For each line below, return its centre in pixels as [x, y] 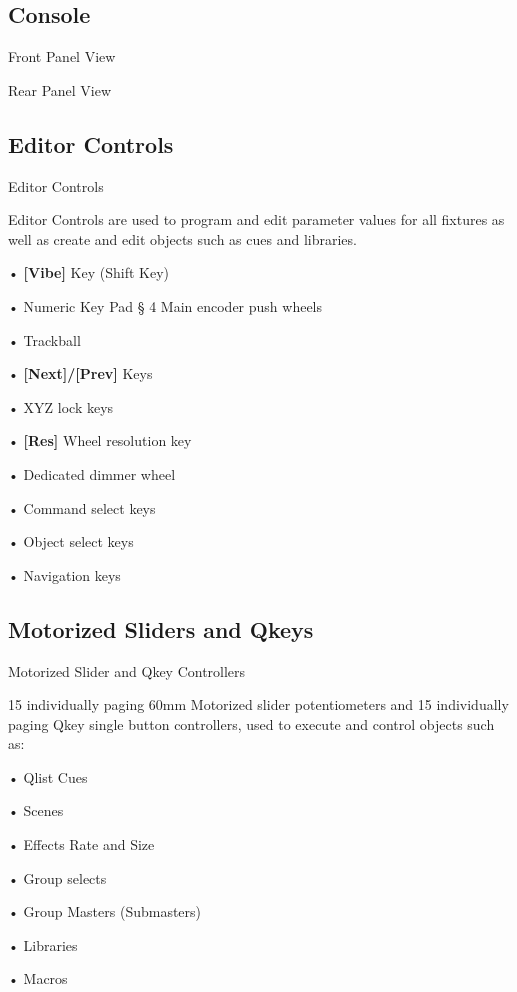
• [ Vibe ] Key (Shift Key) [88, 272]
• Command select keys [82, 507]
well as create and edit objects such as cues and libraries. [182, 238]
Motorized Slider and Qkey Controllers [127, 670]
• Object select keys [71, 541]
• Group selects [57, 877]
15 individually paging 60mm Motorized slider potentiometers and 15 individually [258, 704]
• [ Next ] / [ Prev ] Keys [80, 373]
